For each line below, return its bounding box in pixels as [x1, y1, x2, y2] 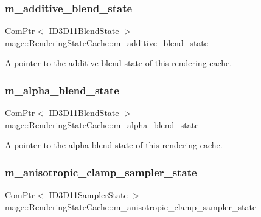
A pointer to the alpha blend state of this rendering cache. [5, 139, 223, 151]
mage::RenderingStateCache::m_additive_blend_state [5, 36, 208, 49]
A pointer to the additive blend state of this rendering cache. [5, 57, 232, 69]
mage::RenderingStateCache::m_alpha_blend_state [5, 118, 199, 131]
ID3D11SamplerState [49, 188, 128, 201]
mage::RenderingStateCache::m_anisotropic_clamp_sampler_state [5, 200, 257, 213]
